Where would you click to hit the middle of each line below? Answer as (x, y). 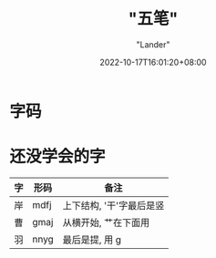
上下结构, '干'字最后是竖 (113, 205)
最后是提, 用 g (92, 240)
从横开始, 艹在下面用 (106, 222)
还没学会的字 (58, 157)
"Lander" (153, 44)
